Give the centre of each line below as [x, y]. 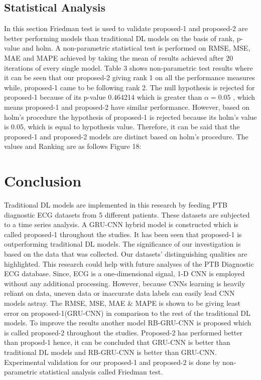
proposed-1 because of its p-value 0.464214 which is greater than [103, 97]
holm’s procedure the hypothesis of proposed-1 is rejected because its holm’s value [130, 117]
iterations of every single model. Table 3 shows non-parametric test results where [128, 67]
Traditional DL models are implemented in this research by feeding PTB [116, 205]
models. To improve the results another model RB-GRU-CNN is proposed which [128, 323]
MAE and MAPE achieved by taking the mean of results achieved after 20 [119, 57]
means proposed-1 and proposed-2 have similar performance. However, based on [127, 107]
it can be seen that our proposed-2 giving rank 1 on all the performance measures [129, 77]
